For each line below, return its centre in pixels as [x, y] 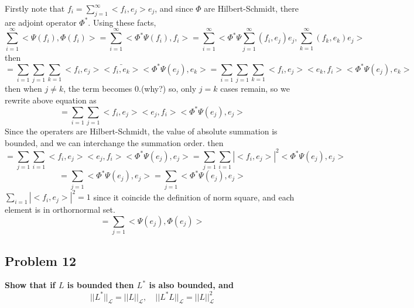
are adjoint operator [41, 22]
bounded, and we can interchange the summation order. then [114, 142]
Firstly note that [35, 8]
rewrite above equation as [51, 100]
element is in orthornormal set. [60, 210]
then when [23, 88]
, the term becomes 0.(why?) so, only [130, 88]
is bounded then [100, 285]
